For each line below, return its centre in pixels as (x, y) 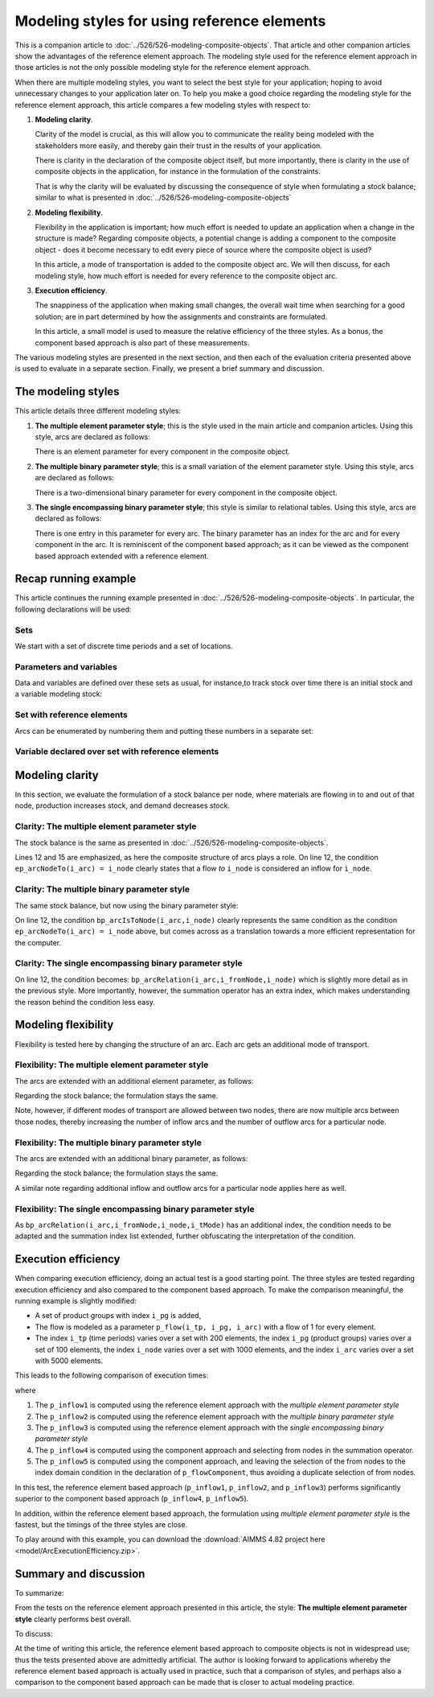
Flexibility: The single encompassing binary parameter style (135, 1209)
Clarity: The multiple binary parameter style (102, 889)
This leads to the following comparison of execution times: (112, 1375)
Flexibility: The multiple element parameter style (112, 1065)
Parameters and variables (66, 666)
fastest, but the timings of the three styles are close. (101, 1525)
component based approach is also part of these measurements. (142, 343)
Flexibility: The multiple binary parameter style (108, 1143)
